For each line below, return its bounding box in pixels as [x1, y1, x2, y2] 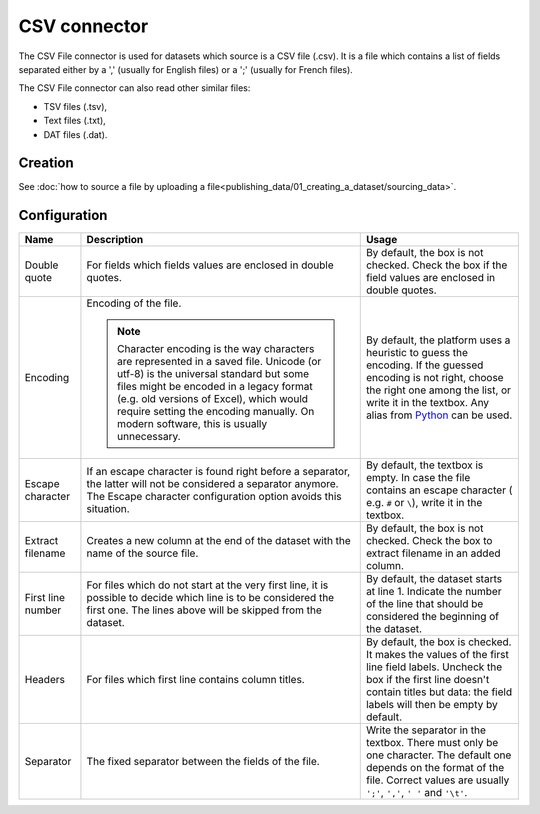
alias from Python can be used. [365, 408, 513, 422]
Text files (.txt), [43, 115, 107, 127]
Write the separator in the [365, 723, 487, 737]
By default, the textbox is [365, 458, 484, 472]
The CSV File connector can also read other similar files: [18, 82, 251, 94]
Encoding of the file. [86, 296, 182, 310]
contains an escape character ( [365, 483, 513, 497]
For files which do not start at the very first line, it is [86, 578, 329, 592]
